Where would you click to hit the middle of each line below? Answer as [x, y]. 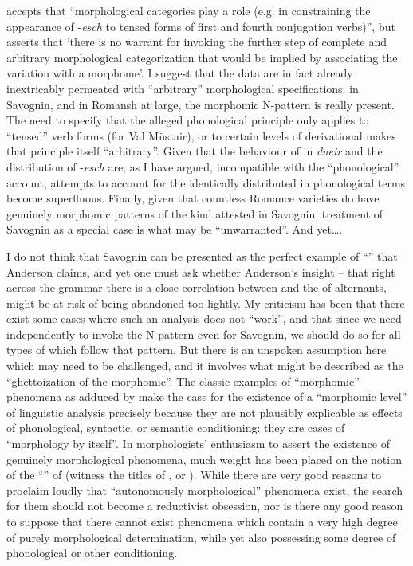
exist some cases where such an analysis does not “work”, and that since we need [204, 318]
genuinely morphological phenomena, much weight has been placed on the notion [204, 459]
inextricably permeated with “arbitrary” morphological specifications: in [183, 88]
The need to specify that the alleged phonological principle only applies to [188, 120]
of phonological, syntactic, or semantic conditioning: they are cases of [176, 428]
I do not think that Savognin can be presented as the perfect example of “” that [202, 255]
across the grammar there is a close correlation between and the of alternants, [197, 287]
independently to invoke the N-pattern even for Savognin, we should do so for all [204, 334]
